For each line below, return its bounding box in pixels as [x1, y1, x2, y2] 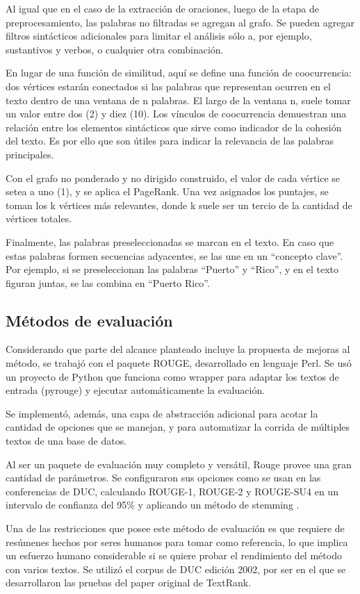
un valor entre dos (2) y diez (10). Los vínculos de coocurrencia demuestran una [6, 106, 347, 121]
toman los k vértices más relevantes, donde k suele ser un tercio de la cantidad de [6, 197, 352, 212]
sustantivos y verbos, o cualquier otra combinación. [6, 42, 224, 56]
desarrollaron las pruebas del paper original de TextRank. [6, 575, 252, 590]
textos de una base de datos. [6, 434, 127, 448]
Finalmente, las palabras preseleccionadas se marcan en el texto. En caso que [6, 234, 334, 249]
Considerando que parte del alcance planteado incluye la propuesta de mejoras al [6, 342, 350, 356]
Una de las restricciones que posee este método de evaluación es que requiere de [6, 521, 345, 536]
